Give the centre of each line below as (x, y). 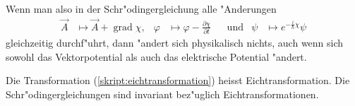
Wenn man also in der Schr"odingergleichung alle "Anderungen (141, 8)
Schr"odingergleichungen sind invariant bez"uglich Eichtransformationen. (162, 94)
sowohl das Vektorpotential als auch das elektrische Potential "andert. (156, 56)
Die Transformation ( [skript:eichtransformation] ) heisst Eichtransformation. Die (178, 80)
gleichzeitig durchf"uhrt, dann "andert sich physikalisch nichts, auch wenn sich (175, 43)
